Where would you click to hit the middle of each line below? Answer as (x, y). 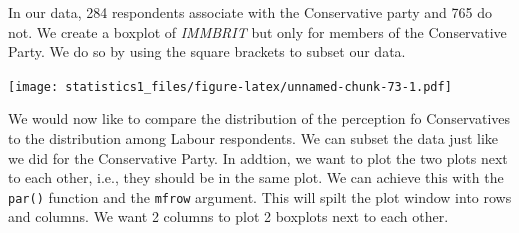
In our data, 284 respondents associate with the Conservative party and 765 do (250, 12)
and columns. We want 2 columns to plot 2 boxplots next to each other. (228, 216)
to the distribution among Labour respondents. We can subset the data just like (253, 138)
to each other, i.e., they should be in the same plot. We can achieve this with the (256, 177)
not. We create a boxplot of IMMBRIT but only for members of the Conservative (257, 31)
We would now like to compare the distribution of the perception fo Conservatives (259, 118)
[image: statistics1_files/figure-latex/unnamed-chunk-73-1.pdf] (230, 86)
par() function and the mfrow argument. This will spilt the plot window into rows (260, 196)
